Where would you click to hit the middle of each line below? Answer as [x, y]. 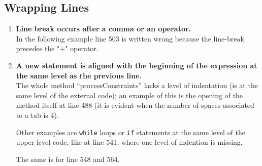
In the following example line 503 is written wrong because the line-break [130, 38]
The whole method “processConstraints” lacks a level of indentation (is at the [137, 85]
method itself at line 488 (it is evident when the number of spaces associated [135, 105]
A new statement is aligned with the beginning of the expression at [137, 65]
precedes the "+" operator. [57, 48]
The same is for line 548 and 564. [68, 159]
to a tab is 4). [37, 115]
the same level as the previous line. [79, 75]
